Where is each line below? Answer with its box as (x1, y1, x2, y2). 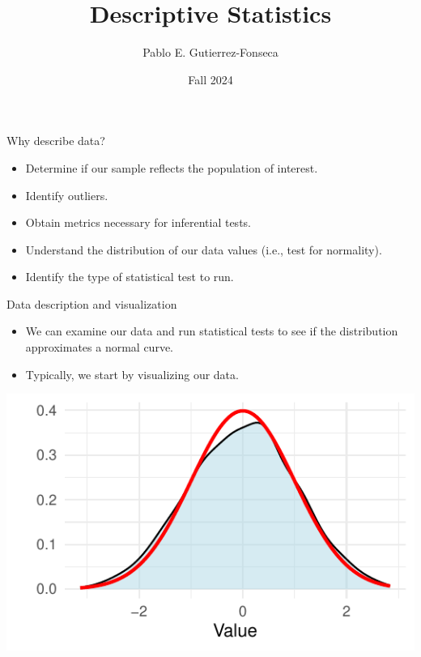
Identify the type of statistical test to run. (25, 268, 234, 285)
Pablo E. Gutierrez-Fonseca (142, 44, 279, 61)
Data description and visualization (6, 295, 177, 312)
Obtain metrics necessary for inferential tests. (25, 214, 251, 231)
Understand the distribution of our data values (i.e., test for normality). (25, 241, 382, 258)
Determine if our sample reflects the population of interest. (25, 159, 318, 176)
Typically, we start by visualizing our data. (25, 365, 239, 382)
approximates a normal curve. (25, 339, 173, 356)
